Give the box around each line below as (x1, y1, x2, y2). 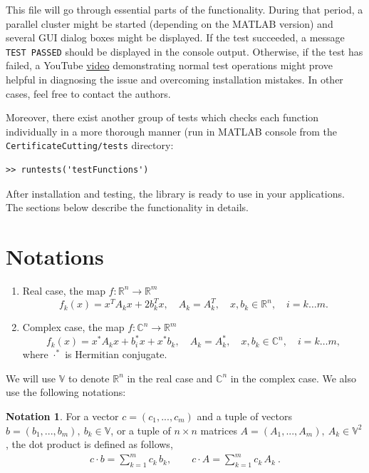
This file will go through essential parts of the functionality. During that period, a (6, 2, 363, 16)
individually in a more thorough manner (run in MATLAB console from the (6, 123, 338, 138)
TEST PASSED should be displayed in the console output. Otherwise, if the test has (6, 44, 363, 59)
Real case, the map (22, 283, 105, 297)
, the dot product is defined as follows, (6, 437, 173, 452)
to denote (68, 370, 110, 385)
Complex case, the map (22, 320, 125, 335)
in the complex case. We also (230, 370, 356, 385)
